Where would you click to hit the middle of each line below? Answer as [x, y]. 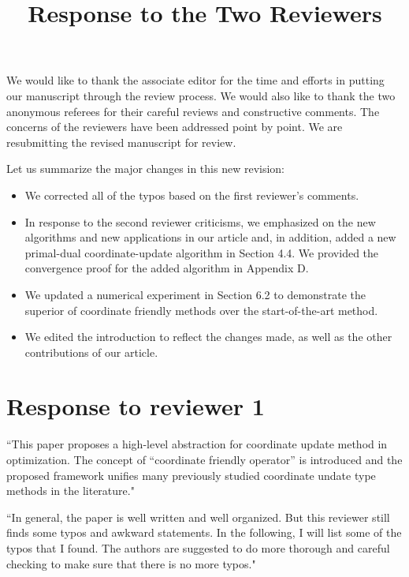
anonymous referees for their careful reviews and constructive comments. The [193, 111]
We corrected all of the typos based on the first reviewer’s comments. [192, 195]
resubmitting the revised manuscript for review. [121, 142]
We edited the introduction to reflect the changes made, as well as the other [208, 337]
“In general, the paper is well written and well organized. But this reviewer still [198, 517]
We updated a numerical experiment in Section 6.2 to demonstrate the [195, 294]
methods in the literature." [71, 491]
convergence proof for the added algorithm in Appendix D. [167, 268]
